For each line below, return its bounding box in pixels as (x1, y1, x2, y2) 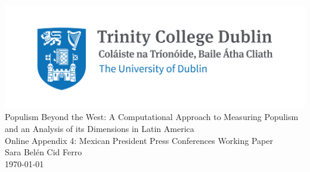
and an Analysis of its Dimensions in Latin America (5, 122, 194, 134)
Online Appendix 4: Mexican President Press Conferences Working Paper (5, 134, 273, 146)
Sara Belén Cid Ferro (5, 146, 82, 158)
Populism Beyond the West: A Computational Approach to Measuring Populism (5, 110, 299, 123)
